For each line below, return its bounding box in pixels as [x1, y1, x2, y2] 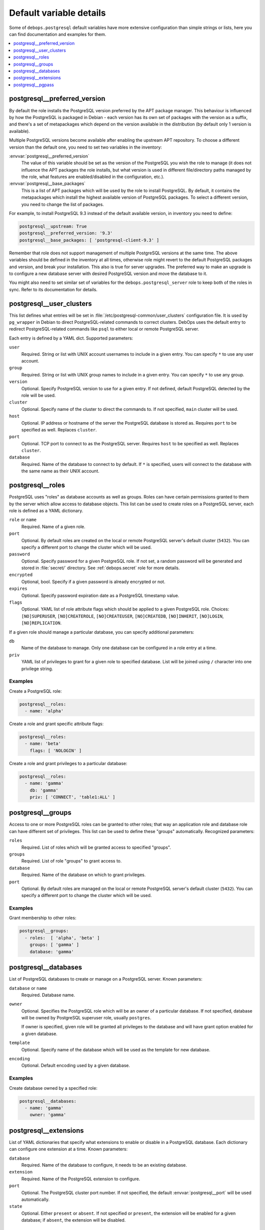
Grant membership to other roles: [9, 915, 77, 921]
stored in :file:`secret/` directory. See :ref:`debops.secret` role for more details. [21, 565, 180, 571]
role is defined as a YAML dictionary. [9, 507, 83, 514]
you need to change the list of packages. [21, 201, 104, 207]
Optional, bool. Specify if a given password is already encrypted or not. [21, 579, 165, 584]
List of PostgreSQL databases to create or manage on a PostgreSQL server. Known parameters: [9, 976, 203, 982]
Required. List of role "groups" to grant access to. [21, 858, 122, 864]
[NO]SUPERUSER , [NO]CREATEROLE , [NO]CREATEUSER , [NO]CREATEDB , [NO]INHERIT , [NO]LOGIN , [21, 613, 224, 619]
